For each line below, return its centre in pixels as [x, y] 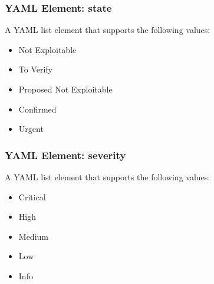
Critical [32, 197]
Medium [33, 236]
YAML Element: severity [65, 155]
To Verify [36, 69]
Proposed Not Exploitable [65, 89]
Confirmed [37, 109]
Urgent [31, 129]
